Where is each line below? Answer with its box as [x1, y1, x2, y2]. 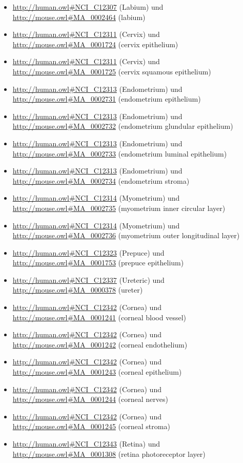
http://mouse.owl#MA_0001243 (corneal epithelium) [12, 366, 182, 377]
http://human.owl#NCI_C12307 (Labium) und [12, 2, 164, 12]
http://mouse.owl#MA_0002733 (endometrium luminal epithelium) [12, 148, 227, 159]
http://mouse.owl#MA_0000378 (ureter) [12, 284, 143, 295]
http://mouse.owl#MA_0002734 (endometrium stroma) [12, 175, 190, 186]
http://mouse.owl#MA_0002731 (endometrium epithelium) [12, 93, 201, 104]
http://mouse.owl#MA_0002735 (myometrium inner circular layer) [12, 202, 226, 213]
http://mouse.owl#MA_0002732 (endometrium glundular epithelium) [12, 121, 233, 131]
